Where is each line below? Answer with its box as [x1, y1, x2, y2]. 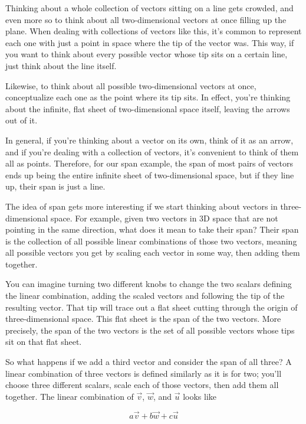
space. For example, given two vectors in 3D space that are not [51, 211, 278, 224]
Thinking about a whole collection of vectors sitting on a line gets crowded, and [5, 2, 294, 14]
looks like [183, 390, 217, 402]
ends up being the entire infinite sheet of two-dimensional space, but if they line [5, 168, 294, 181]
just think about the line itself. [5, 59, 117, 71]
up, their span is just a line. [5, 180, 106, 193]
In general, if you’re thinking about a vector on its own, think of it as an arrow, [5, 133, 294, 146]
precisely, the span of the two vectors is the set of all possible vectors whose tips [5, 324, 295, 336]
